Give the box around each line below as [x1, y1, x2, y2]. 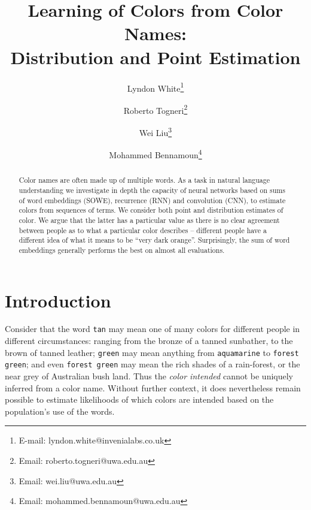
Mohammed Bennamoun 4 [109, 147, 202, 161]
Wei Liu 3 [139, 125, 172, 138]
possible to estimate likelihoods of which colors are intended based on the [5, 393, 274, 406]
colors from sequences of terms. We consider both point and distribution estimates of [19, 205, 283, 215]
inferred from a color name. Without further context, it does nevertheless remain [5, 381, 301, 394]
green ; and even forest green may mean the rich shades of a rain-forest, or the [5, 358, 300, 370]
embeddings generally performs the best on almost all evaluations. [19, 245, 225, 255]
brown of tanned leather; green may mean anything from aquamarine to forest [5, 346, 299, 358]
